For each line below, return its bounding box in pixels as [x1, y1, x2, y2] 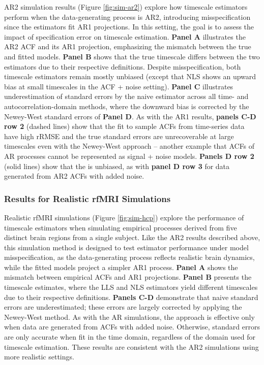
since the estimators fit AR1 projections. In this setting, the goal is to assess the [4, 21, 254, 32]
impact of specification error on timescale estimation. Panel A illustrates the [4, 31, 246, 42]
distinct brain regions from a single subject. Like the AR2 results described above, [4, 232, 260, 243]
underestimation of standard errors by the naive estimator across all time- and [4, 91, 249, 102]
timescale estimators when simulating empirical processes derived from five [4, 222, 237, 233]
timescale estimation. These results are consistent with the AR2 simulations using [4, 341, 259, 352]
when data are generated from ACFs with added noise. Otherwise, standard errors [4, 321, 260, 332]
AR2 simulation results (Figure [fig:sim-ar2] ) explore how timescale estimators [4, 2, 248, 12]
